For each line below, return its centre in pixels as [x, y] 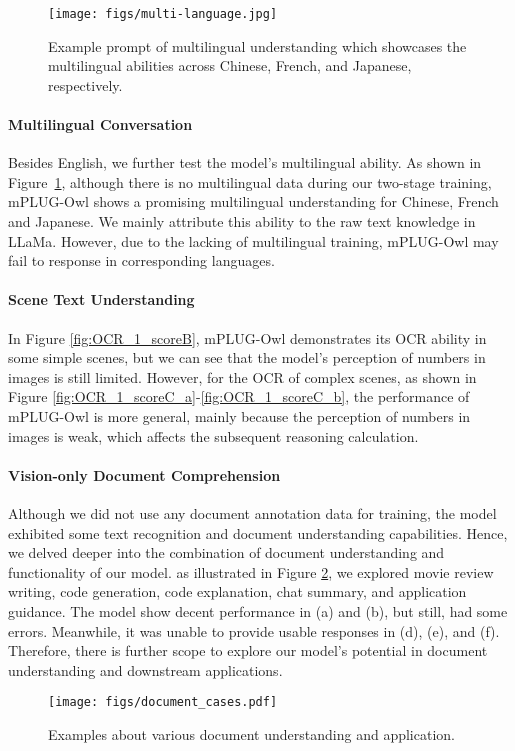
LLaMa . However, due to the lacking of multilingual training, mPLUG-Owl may [253, 240]
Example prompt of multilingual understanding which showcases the [257, 45]
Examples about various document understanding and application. [251, 733]
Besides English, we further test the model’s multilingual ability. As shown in [245, 162]
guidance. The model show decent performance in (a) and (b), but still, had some [258, 610]
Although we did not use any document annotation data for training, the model [252, 512]
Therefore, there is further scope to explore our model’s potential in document [248, 650]
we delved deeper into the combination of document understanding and [226, 552]
